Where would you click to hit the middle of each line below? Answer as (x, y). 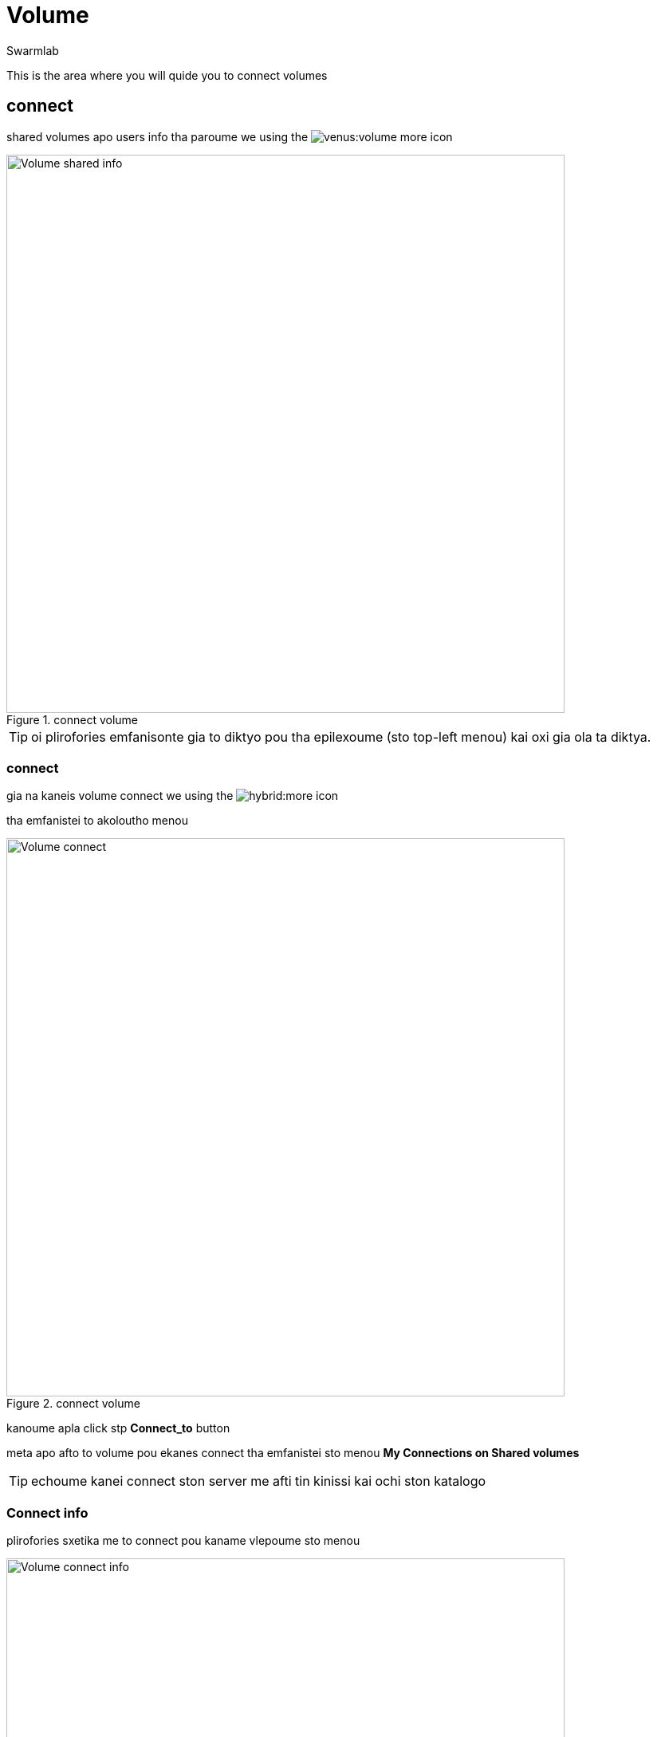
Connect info (47, 1512)
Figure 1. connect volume (73, 719)
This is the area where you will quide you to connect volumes (167, 75)
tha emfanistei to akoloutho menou (97, 821)
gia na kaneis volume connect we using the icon (173, 796)
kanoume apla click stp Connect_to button (118, 1428)
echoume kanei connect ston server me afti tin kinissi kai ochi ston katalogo (259, 1481)
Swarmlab (33, 50)
